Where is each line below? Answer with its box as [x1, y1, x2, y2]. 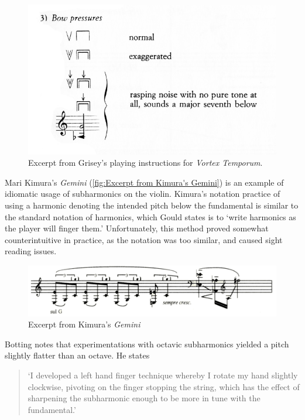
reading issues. [5, 245, 57, 257]
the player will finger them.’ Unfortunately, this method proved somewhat [5, 222, 269, 234]
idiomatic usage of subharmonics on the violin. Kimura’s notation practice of [5, 187, 280, 200]
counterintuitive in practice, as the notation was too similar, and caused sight [5, 233, 283, 245]
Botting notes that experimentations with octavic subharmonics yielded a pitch [5, 337, 289, 350]
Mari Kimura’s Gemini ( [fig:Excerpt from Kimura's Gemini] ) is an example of [5, 176, 284, 188]
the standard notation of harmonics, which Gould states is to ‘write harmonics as [5, 210, 296, 223]
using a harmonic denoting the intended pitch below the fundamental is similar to [5, 199, 299, 211]
